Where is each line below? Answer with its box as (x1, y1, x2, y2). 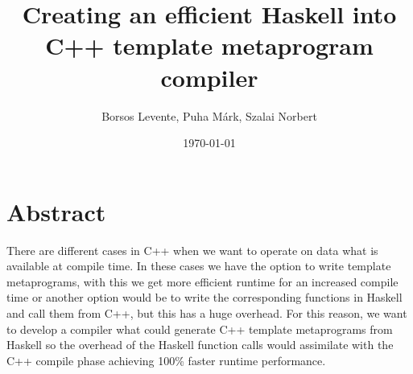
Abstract (6, 195, 106, 228)
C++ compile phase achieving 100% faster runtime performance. (6, 351, 326, 368)
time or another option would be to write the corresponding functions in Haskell (6, 289, 403, 306)
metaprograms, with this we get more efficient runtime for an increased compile (6, 273, 399, 290)
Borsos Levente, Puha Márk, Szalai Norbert (101, 107, 317, 124)
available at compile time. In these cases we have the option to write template (6, 257, 391, 274)
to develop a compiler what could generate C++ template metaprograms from (6, 320, 393, 337)
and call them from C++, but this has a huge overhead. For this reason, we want (6, 305, 407, 321)
